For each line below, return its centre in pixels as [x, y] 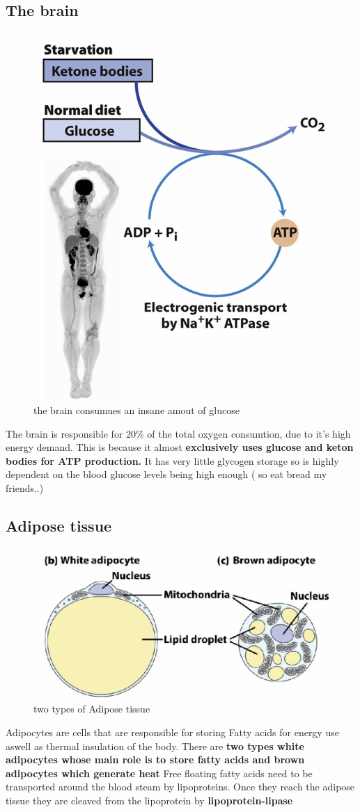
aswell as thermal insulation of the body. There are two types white [155, 746]
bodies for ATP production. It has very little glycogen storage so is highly [172, 460]
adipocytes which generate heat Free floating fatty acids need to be [159, 773]
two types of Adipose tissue [92, 709]
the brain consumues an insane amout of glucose [136, 409]
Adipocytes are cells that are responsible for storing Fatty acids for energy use [172, 732]
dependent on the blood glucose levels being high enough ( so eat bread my [166, 474]
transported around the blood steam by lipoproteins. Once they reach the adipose [180, 787]
